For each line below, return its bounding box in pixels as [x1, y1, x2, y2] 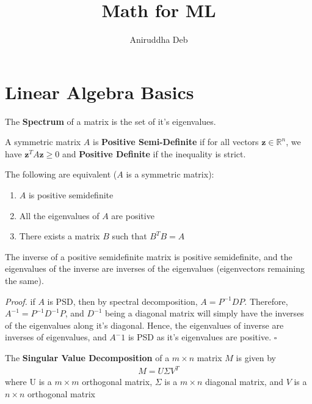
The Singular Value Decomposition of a [5, 351, 170, 364]
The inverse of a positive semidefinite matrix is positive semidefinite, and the [5, 250, 292, 263]
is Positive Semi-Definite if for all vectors [93, 135, 259, 148]
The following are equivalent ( [5, 168, 117, 181]
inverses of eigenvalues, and [5, 331, 107, 343]
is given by [236, 351, 276, 364]
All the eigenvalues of [19, 209, 100, 222]
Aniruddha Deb [129, 33, 188, 46]
